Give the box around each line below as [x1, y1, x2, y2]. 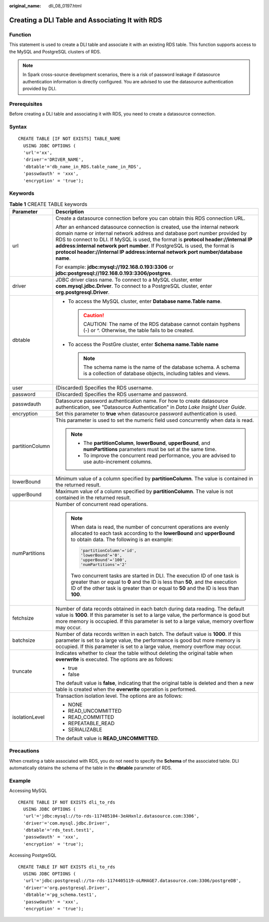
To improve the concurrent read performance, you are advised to [83, 452, 236, 459]
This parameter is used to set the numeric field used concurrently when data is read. [55, 417, 254, 424]
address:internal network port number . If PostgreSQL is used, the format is [55, 242, 235, 249]
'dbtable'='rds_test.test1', [23, 827, 95, 833]
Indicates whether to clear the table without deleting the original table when [55, 649, 233, 656]
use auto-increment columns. [83, 459, 152, 465]
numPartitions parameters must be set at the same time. [83, 446, 217, 453]
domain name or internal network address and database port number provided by [55, 230, 247, 237]
